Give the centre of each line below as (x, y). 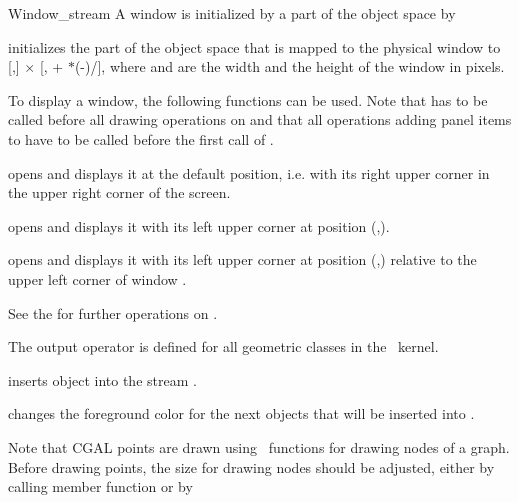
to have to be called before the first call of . (141, 138)
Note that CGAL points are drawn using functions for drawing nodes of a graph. (259, 446)
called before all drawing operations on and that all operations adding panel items (260, 119)
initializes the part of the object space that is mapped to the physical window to (254, 46)
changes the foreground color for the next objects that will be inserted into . (241, 413)
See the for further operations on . (113, 312)
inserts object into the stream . (102, 379)
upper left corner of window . (97, 278)
